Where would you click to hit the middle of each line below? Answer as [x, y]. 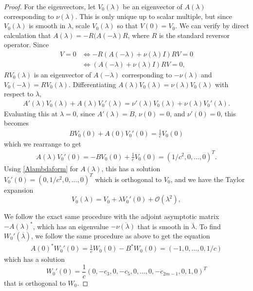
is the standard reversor [194, 35]
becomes [17, 123]
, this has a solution [131, 168]
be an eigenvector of [153, 6]
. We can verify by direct [212, 26]
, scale [81, 26]
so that [127, 26]
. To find [208, 226]
